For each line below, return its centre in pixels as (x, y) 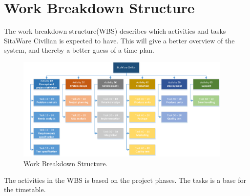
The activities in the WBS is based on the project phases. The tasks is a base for (125, 180)
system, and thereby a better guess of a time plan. (79, 50)
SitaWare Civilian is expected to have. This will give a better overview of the (119, 40)
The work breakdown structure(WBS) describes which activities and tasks (115, 31)
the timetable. (25, 189)
